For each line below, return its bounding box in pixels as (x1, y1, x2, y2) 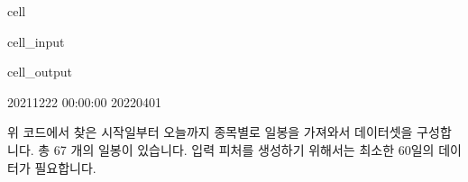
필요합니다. (34, 158, 96, 177)
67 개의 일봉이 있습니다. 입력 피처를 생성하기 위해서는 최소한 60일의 (53, 140, 435, 159)
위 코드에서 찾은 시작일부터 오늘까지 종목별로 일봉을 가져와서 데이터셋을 (7, 123, 413, 141)
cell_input (7, 32, 65, 50)
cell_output (7, 62, 72, 81)
